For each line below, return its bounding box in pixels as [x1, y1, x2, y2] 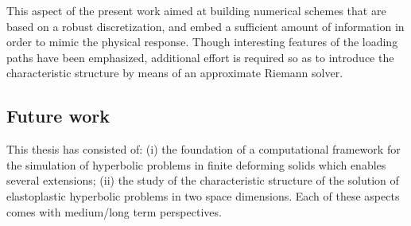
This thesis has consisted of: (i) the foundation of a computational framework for [6, 141, 401, 158]
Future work [6, 103, 111, 128]
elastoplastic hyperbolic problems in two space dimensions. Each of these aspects [6, 187, 400, 204]
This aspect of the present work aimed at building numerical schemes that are [6, 2, 386, 18]
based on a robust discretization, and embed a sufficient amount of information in [6, 18, 405, 34]
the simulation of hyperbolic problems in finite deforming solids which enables [6, 156, 386, 173]
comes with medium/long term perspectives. [6, 203, 222, 220]
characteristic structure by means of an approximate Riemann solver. [6, 64, 343, 81]
